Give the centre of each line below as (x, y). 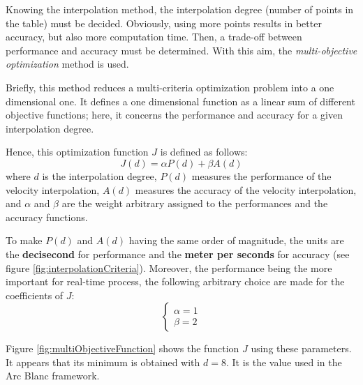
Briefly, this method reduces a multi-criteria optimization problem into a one (170, 87)
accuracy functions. (47, 217)
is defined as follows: (204, 152)
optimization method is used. (67, 64)
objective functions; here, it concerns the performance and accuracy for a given (174, 115)
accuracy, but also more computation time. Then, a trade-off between (154, 37)
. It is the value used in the (284, 362)
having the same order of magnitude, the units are (236, 240)
